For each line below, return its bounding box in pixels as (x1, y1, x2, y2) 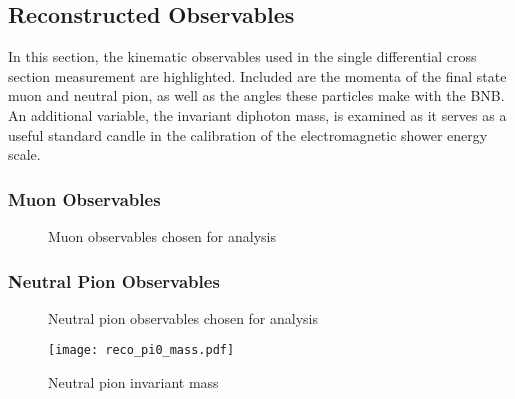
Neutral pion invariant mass (48, 372, 219, 393)
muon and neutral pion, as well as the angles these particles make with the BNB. (8, 85, 505, 106)
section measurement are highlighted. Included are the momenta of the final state (8, 65, 507, 86)
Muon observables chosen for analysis (48, 225, 276, 246)
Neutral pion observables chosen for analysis (48, 307, 319, 328)
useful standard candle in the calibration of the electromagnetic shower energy (8, 124, 488, 145)
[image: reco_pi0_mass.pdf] (48, 343, 235, 358)
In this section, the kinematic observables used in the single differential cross (8, 46, 477, 67)
